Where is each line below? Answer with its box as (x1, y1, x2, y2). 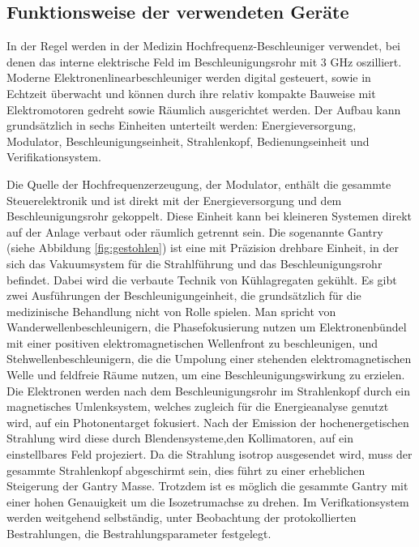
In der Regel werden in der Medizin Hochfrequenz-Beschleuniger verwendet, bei (6, 37, 401, 54)
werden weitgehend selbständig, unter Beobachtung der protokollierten (6, 509, 357, 526)
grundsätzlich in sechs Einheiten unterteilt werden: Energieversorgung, (6, 117, 357, 134)
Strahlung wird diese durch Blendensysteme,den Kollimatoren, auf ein (6, 429, 354, 447)
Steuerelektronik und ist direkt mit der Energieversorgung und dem (6, 191, 342, 208)
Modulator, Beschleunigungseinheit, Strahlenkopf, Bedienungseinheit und (6, 132, 370, 149)
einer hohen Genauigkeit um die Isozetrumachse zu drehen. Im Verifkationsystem (6, 493, 409, 510)
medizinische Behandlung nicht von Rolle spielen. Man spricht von (6, 302, 336, 319)
